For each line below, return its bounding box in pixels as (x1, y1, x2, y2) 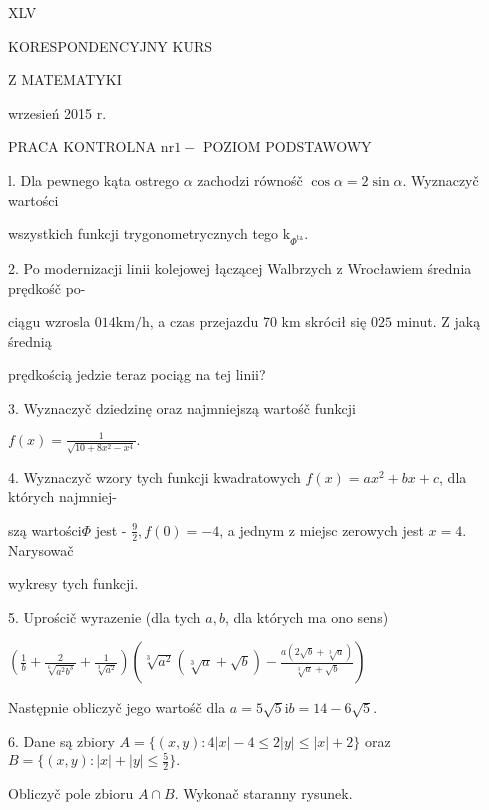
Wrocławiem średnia (347, 257, 472, 278)
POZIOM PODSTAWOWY (202, 136, 372, 157)
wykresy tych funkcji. (8, 573, 139, 594)
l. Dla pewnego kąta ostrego (8, 169, 180, 190)
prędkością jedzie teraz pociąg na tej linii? (8, 364, 266, 385)
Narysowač (8, 539, 74, 560)
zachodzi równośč (197, 169, 303, 190)
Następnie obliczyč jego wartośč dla (8, 697, 226, 718)
